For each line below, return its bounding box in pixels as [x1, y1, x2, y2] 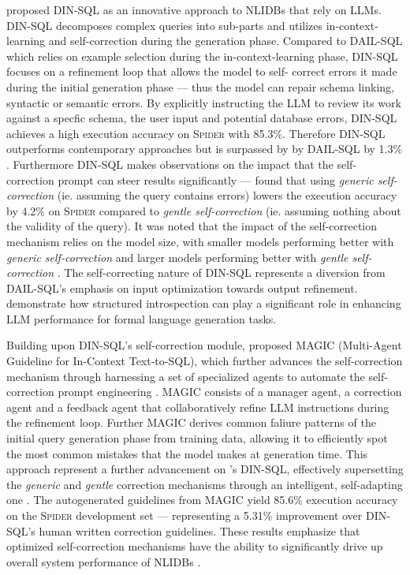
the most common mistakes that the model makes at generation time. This [6, 445, 368, 461]
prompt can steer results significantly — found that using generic [58, 171, 374, 188]
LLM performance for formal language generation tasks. [6, 310, 277, 327]
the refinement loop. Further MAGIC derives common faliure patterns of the [6, 414, 376, 431]
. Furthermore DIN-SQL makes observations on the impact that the [6, 155, 334, 172]
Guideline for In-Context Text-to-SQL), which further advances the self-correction [6, 353, 403, 369]
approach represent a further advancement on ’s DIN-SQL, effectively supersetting [6, 461, 404, 477]
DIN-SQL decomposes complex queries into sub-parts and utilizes [6, 17, 323, 33]
